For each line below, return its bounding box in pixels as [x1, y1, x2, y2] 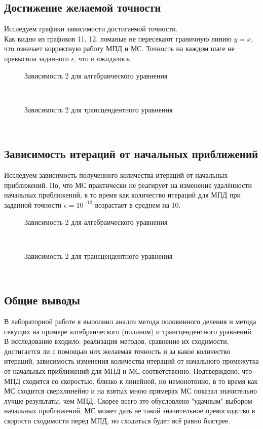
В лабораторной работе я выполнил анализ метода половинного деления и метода [4, 316, 256, 327]
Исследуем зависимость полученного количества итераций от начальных [4, 170, 228, 180]
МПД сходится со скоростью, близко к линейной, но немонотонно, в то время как [4, 375, 258, 386]
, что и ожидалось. [74, 53, 132, 63]
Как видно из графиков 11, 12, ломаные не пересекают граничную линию [4, 33, 232, 44]
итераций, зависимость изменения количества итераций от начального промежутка [4, 356, 259, 366]
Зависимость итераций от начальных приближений [4, 146, 258, 162]
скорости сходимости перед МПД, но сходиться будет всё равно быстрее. [4, 415, 231, 426]
